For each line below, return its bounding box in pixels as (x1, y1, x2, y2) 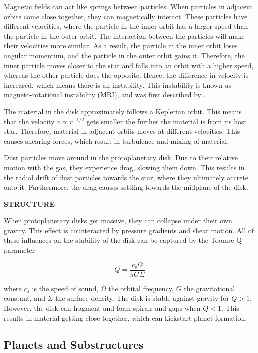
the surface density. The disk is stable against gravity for (55, 293, 229, 303)
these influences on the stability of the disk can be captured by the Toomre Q (4, 235, 242, 245)
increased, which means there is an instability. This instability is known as (4, 79, 231, 90)
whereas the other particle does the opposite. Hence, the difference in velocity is (4, 70, 249, 80)
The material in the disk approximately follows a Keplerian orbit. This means (4, 106, 242, 116)
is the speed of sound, (32, 283, 99, 293)
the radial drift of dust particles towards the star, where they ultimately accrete (4, 172, 249, 182)
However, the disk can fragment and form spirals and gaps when (4, 302, 201, 313)
